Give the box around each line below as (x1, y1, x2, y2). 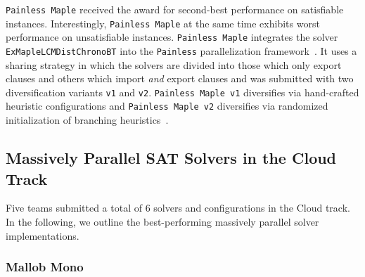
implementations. (6, 228, 79, 243)
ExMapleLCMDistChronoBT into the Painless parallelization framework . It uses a (6, 43, 357, 58)
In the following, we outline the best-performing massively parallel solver (6, 214, 319, 228)
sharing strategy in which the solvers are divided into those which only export (6, 57, 342, 72)
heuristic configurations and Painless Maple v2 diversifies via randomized (6, 98, 328, 113)
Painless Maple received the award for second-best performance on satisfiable (6, 2, 344, 16)
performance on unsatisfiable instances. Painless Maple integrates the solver (6, 30, 338, 44)
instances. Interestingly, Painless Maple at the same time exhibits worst (6, 15, 320, 30)
